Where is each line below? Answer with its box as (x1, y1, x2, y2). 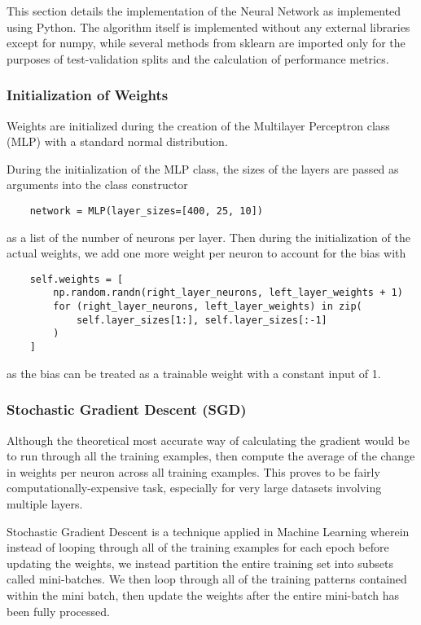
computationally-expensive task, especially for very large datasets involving (7, 479, 382, 496)
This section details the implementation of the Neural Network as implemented (7, 2, 401, 19)
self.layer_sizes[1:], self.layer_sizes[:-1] (76, 314, 327, 326)
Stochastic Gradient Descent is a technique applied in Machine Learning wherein (7, 522, 410, 539)
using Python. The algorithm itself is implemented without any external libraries (7, 18, 410, 35)
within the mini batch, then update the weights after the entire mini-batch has (7, 586, 400, 603)
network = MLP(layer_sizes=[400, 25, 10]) (29, 205, 263, 217)
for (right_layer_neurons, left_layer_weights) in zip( (53, 301, 362, 313)
